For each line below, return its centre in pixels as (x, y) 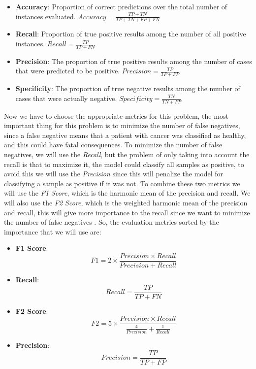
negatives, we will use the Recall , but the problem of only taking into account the (127, 154)
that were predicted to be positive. (68, 71)
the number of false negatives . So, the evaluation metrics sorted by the (112, 222)
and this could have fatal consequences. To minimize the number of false (113, 145)
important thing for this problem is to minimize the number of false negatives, (122, 125)
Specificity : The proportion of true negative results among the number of (128, 88)
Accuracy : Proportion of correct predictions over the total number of (121, 6)
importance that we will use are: (53, 231)
